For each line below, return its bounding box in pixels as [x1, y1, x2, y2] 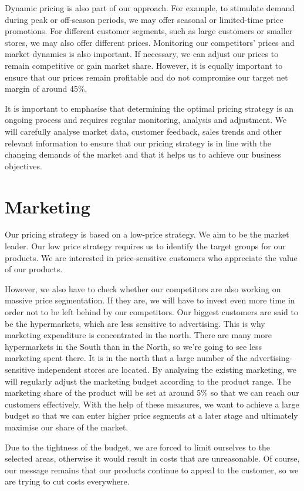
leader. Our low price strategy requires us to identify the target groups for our [5, 240, 286, 252]
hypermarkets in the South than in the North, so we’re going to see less [5, 340, 262, 352]
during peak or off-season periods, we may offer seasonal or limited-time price [5, 13, 283, 25]
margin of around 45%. [5, 82, 87, 95]
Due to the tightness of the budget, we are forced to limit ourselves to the [5, 440, 271, 453]
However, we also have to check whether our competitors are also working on [5, 282, 281, 295]
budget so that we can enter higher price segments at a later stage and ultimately [5, 409, 298, 422]
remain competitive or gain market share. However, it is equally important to [5, 59, 283, 71]
